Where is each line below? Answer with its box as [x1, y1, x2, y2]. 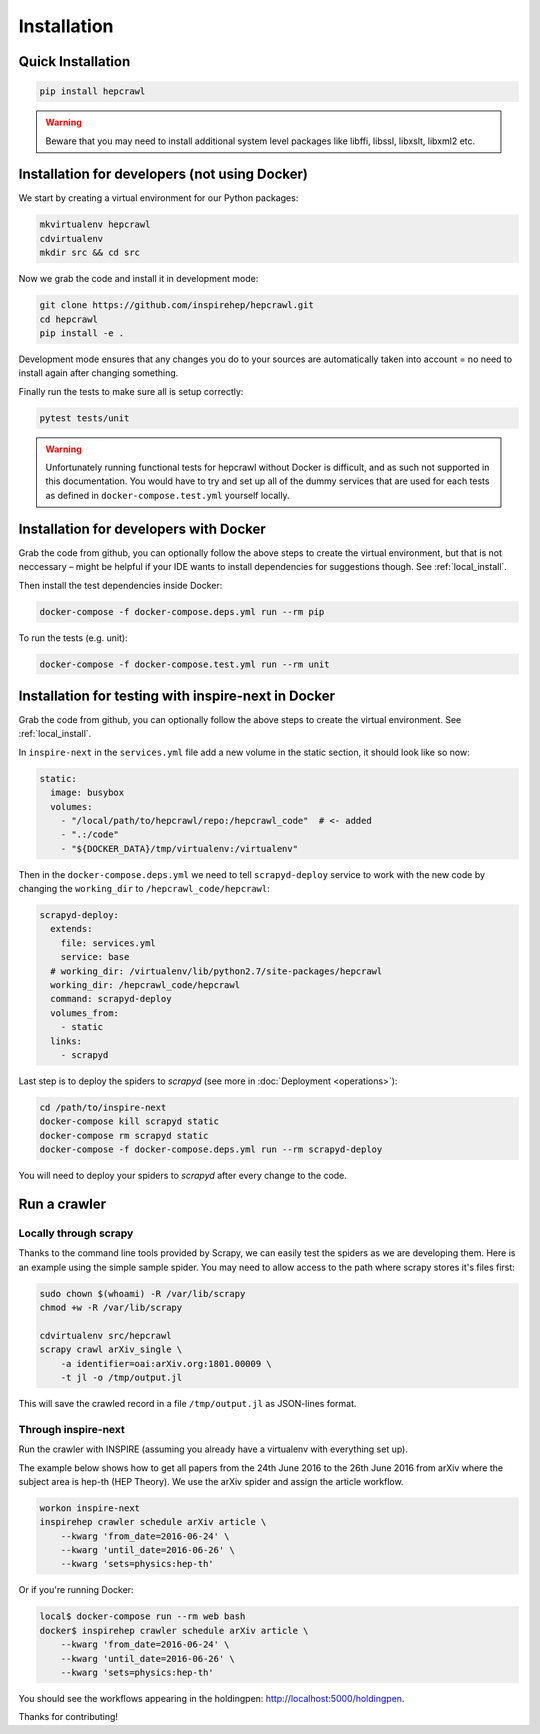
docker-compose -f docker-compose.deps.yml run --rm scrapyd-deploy [39, 1144, 383, 1155]
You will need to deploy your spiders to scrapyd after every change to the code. [18, 1170, 347, 1182]
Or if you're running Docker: [18, 1584, 134, 1596]
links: [50, 1035, 83, 1047]
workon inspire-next [39, 1502, 140, 1514]
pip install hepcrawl [39, 86, 146, 97]
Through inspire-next [18, 1422, 125, 1436]
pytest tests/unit [39, 412, 130, 424]
